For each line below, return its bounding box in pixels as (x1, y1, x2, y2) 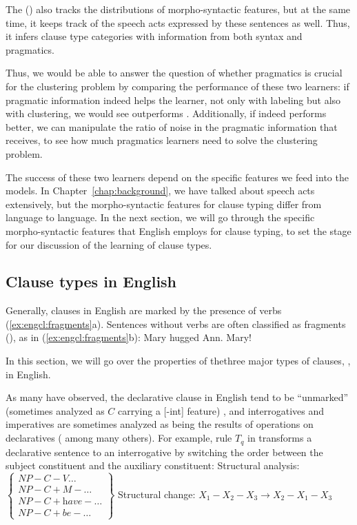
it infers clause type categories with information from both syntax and (6, 29, 303, 43)
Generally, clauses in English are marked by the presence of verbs (6, 303, 282, 318)
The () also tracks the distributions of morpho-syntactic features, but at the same (6, 2, 351, 16)
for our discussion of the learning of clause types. (6, 237, 212, 251)
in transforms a (247, 431, 312, 445)
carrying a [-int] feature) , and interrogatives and (118, 403, 325, 418)
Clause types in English (6, 271, 177, 292)
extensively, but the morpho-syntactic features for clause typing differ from (6, 196, 322, 211)
